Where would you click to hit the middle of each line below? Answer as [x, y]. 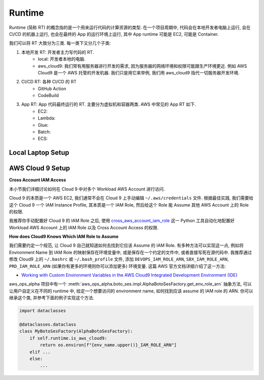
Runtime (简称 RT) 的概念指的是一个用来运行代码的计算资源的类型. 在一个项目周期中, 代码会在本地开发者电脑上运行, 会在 [130, 27]
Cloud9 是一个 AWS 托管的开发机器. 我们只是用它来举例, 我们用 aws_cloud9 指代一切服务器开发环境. [139, 72]
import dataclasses [43, 311]
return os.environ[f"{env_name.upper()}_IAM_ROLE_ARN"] [108, 345]
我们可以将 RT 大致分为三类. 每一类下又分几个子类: [60, 43]
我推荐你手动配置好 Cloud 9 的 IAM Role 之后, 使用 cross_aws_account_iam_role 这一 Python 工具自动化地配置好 [122, 221]
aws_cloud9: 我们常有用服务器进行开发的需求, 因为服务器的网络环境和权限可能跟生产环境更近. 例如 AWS [142, 66]
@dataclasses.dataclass [48, 324]
